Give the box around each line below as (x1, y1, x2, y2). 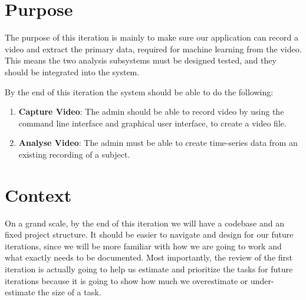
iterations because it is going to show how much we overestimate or (5, 274, 248, 286)
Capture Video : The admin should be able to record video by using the (18, 105, 284, 118)
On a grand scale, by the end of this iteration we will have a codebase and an (5, 216, 284, 229)
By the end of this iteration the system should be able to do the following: (5, 85, 274, 98)
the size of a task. (38, 286, 101, 298)
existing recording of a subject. (18, 148, 130, 160)
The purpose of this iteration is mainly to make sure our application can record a (5, 31, 298, 44)
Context (5, 182, 72, 206)
